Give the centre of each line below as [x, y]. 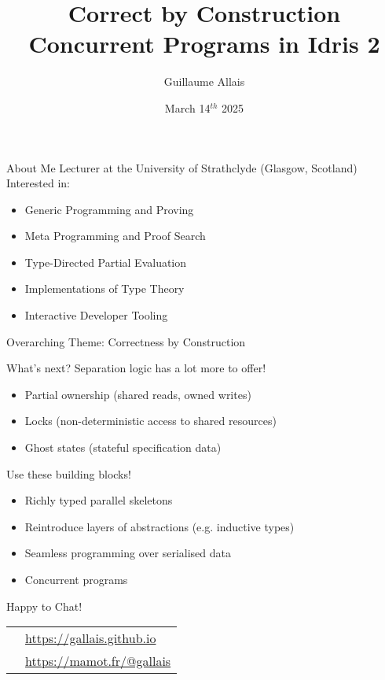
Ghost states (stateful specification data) [123, 447]
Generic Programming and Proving [109, 209]
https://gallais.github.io [91, 638]
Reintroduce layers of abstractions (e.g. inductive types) [159, 526]
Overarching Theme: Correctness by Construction [126, 341]
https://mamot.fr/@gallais [98, 661]
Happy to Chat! [44, 606]
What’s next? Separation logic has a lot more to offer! [136, 368]
